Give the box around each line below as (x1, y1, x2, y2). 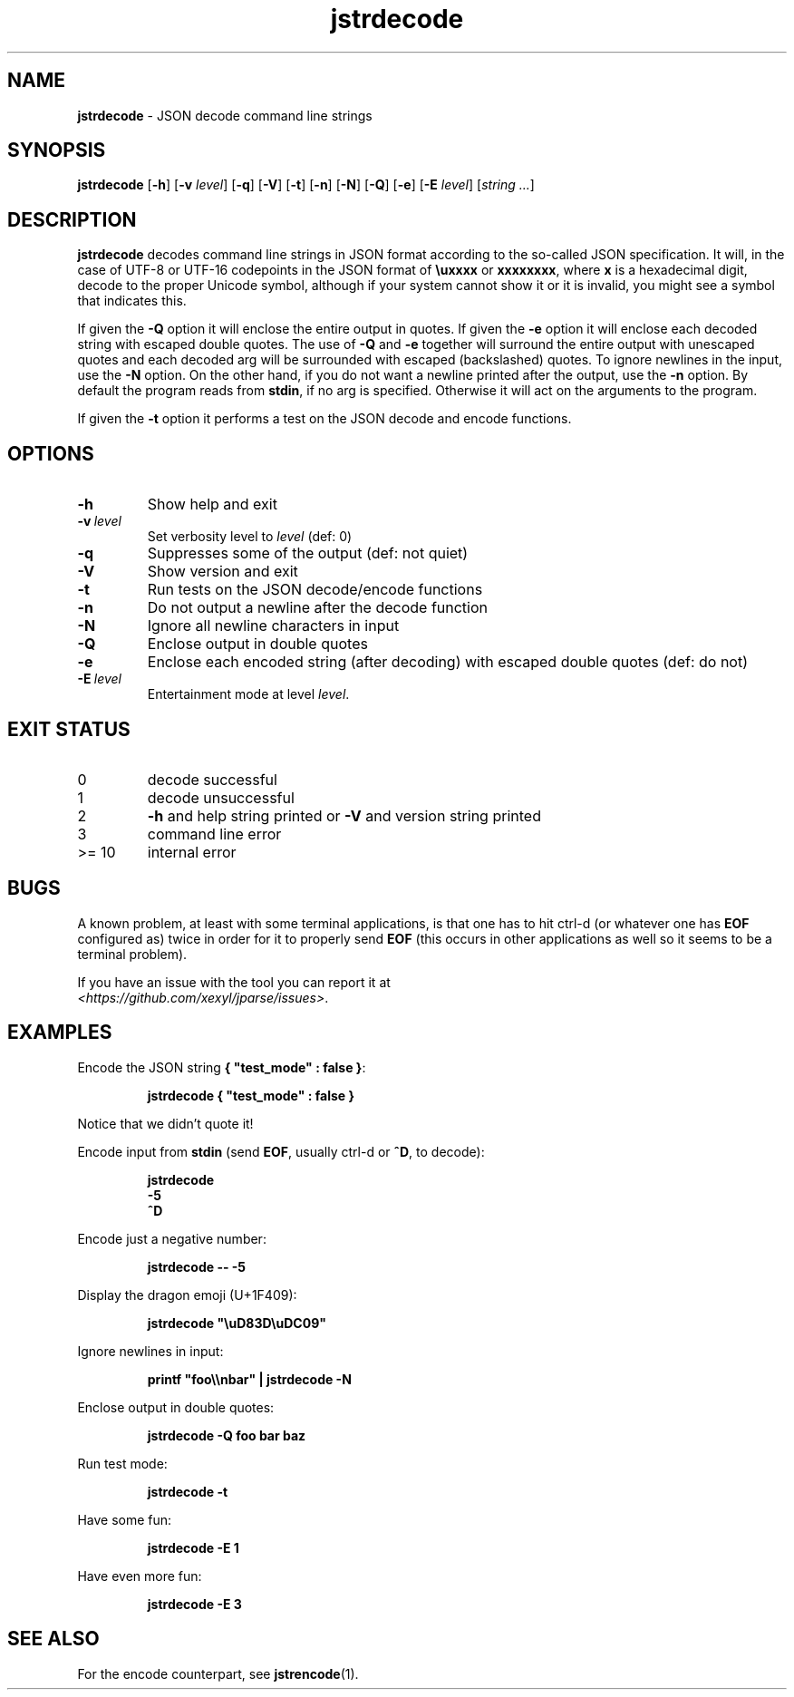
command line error (147, 824, 282, 843)
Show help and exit (147, 495, 277, 514)
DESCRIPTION (7, 208, 137, 231)
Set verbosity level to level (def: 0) (147, 528, 353, 545)
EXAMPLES (7, 1021, 112, 1044)
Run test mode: (77, 1455, 168, 1471)
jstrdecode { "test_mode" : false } (147, 1087, 354, 1103)
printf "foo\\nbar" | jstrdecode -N (147, 1371, 352, 1387)
